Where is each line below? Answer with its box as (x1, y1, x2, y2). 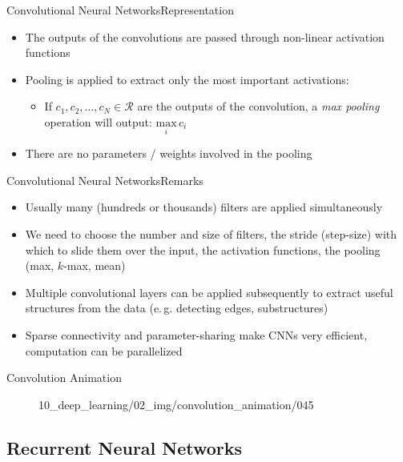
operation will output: (44, 113, 152, 130)
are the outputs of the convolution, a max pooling (137, 98, 380, 114)
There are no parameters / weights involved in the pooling (25, 145, 312, 162)
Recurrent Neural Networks (6, 435, 243, 460)
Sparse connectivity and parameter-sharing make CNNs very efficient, (25, 326, 368, 343)
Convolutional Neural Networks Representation (6, 2, 234, 18)
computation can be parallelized (25, 342, 183, 359)
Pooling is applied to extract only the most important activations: (25, 70, 349, 87)
